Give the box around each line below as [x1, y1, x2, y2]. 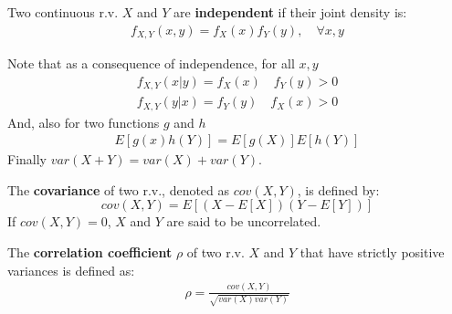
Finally [7, 150, 47, 169]
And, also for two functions [7, 112, 160, 131]
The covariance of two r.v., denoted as [7, 180, 230, 199]
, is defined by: [297, 180, 380, 199]
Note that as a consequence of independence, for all [7, 54, 295, 73]
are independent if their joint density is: [173, 3, 407, 21]
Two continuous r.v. [7, 3, 119, 21]
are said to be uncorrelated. [166, 212, 321, 231]
